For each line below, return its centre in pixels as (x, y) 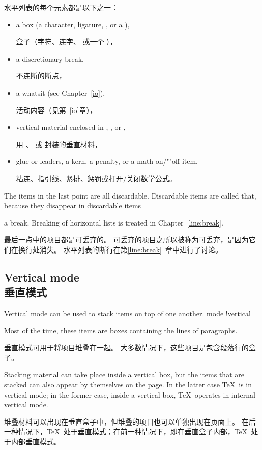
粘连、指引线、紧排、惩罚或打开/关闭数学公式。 (96, 178)
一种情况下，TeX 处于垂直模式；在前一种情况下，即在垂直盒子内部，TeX (126, 431)
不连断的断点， (41, 76)
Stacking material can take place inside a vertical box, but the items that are (124, 374)
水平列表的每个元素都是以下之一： (61, 7)
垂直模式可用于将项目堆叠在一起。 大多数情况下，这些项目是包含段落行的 (126, 347)
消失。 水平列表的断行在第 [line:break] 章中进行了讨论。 (131, 249)
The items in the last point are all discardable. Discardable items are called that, (130, 195)
